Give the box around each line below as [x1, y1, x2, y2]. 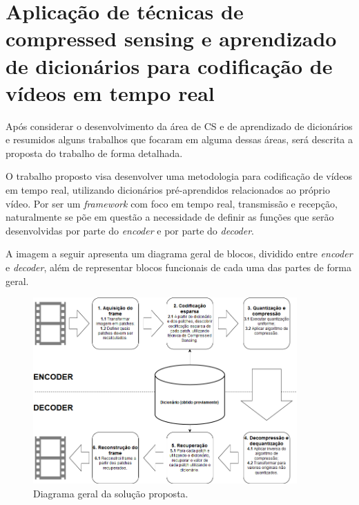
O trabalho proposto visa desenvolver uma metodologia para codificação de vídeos [6, 169, 353, 183]
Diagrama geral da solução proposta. [33, 486, 188, 500]
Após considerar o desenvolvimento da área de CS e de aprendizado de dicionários [6, 118, 353, 133]
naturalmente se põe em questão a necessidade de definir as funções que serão [6, 210, 334, 224]
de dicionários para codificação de [6, 51, 333, 80]
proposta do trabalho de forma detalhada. [6, 145, 183, 160]
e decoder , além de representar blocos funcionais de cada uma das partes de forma [6, 260, 351, 275]
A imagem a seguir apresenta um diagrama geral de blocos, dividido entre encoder [6, 246, 353, 261]
